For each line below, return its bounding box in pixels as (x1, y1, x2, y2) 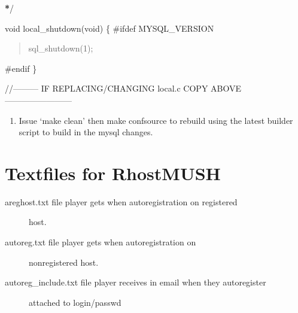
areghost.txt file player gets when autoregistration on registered (5, 195, 238, 208)
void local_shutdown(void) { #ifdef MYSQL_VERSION (5, 22, 214, 34)
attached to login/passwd (29, 296, 121, 308)
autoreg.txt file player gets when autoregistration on (5, 236, 196, 248)
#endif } (5, 62, 37, 74)
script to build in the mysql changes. (19, 126, 153, 138)
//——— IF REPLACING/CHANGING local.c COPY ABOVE (5, 82, 242, 95)
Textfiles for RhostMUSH (5, 160, 221, 185)
